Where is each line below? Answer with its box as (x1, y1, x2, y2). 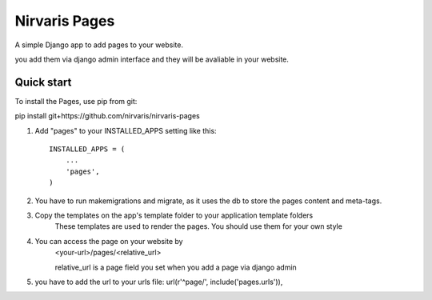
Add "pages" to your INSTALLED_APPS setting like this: (34, 126, 217, 135)
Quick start (14, 75, 72, 89)
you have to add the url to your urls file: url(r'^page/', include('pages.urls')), (34, 277, 283, 286)
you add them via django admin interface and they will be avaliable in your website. (14, 54, 290, 64)
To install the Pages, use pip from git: (14, 96, 138, 106)
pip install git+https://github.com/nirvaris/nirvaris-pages (14, 111, 200, 121)
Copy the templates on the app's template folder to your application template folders (34, 210, 314, 220)
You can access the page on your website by (34, 236, 183, 246)
